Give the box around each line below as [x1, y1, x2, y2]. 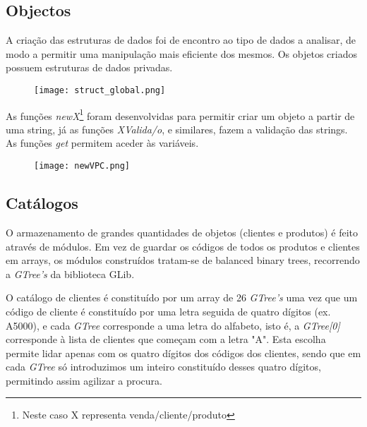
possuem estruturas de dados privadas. [6, 60, 173, 75]
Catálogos [6, 192, 78, 214]
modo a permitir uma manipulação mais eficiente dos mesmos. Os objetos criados [6, 46, 357, 61]
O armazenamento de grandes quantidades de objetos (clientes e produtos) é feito [6, 224, 359, 239]
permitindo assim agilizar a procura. [6, 373, 162, 387]
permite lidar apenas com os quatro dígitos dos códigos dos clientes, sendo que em [6, 345, 361, 360]
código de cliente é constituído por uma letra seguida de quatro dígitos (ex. [6, 303, 331, 318]
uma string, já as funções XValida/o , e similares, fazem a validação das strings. [6, 121, 348, 136]
